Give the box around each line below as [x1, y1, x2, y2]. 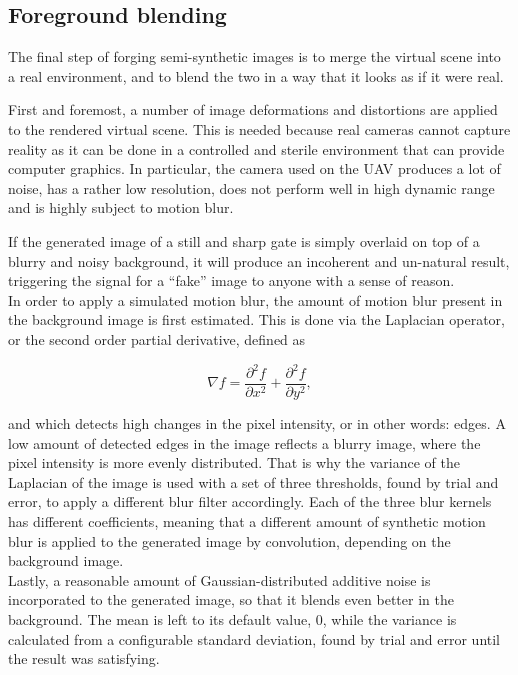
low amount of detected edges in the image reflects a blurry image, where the [8, 432, 481, 453]
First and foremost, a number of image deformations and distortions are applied [8, 99, 498, 120]
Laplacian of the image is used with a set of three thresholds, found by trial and [8, 471, 499, 492]
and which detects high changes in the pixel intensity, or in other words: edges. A [8, 413, 506, 434]
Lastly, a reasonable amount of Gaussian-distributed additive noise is [8, 569, 431, 590]
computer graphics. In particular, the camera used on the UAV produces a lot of [8, 158, 501, 179]
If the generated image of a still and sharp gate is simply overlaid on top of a [8, 230, 480, 251]
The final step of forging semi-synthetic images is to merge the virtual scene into [8, 46, 501, 67]
